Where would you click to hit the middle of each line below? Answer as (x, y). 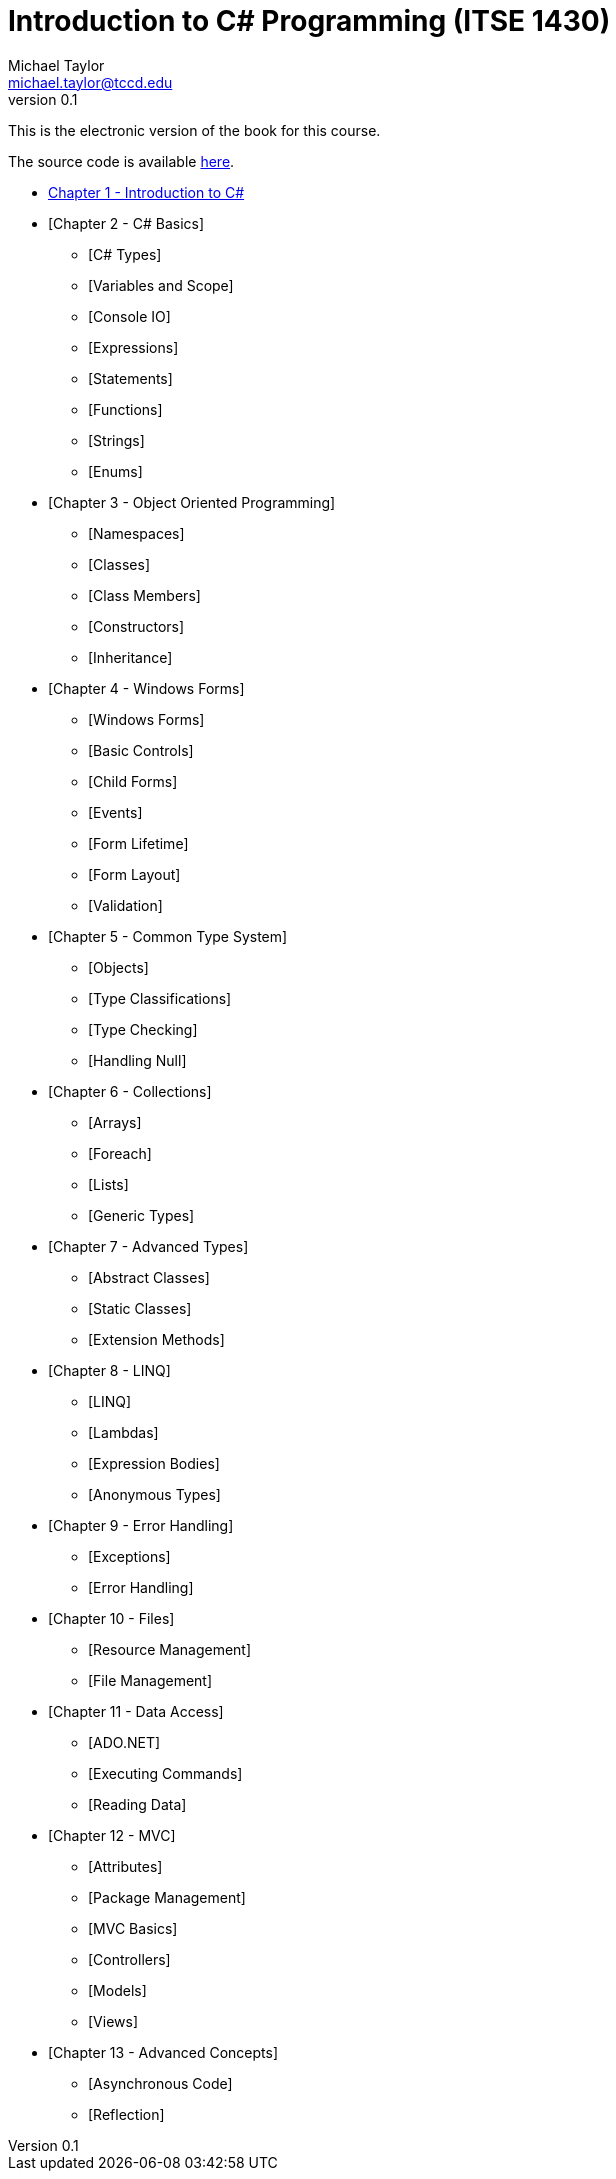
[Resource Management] (170, 1649)
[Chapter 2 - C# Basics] (126, 223)
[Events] (115, 812)
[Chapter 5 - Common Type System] (168, 936)
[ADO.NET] (124, 1742)
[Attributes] (125, 1866)
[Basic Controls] (141, 750)
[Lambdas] (123, 1432)
